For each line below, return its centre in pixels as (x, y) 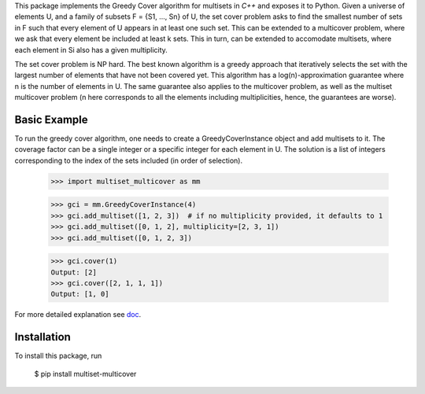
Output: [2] (74, 272)
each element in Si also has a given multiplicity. (91, 50)
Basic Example (51, 119)
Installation (42, 337)
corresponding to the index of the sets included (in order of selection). (129, 160)
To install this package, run (58, 356)
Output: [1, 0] (80, 294)
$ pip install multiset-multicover (85, 374)
